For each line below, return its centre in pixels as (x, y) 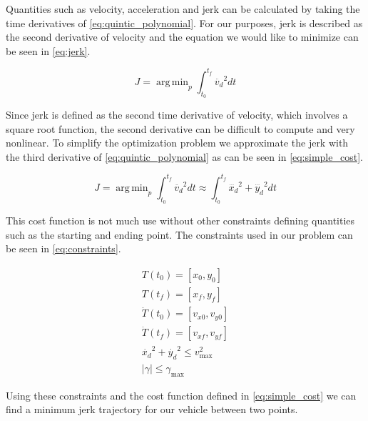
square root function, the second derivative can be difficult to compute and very (180, 128)
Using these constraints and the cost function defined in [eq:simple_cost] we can (181, 395)
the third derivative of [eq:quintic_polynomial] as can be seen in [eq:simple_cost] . (184, 156)
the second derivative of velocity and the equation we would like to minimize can (182, 37)
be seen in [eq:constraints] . (63, 248)
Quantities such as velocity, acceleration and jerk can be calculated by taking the (183, 9)
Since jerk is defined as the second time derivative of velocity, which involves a (177, 115)
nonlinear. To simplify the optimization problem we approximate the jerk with (177, 143)
